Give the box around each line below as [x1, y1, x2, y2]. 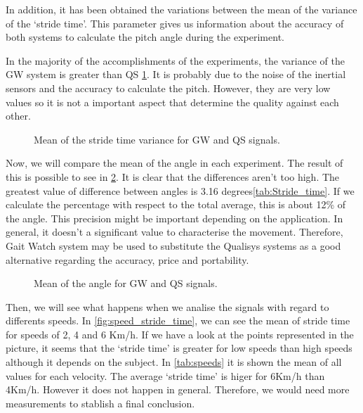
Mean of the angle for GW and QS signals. [34, 276, 218, 291]
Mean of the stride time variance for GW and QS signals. [34, 132, 280, 146]
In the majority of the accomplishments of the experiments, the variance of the [6, 53, 345, 68]
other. [6, 108, 31, 123]
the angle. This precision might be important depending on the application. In [6, 210, 343, 225]
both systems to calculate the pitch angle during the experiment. [6, 30, 284, 44]
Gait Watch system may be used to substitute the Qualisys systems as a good [6, 238, 341, 253]
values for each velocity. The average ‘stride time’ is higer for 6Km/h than [6, 368, 325, 383]
